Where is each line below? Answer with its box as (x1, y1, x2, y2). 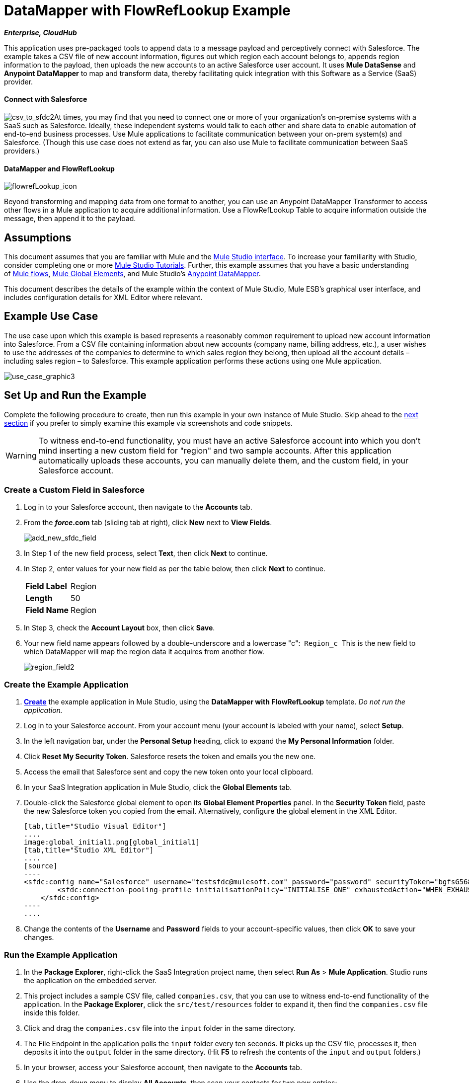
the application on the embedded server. (24, 976, 157, 985)
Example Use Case (4, 310, 98, 323)
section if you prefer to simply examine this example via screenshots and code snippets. (4, 418, 293, 427)
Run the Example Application (4, 949, 118, 960)
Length (25, 593, 53, 604)
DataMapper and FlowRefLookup (4, 164, 115, 173)
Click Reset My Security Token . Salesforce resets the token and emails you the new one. (24, 752, 316, 761)
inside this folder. (24, 1008, 80, 1017)
